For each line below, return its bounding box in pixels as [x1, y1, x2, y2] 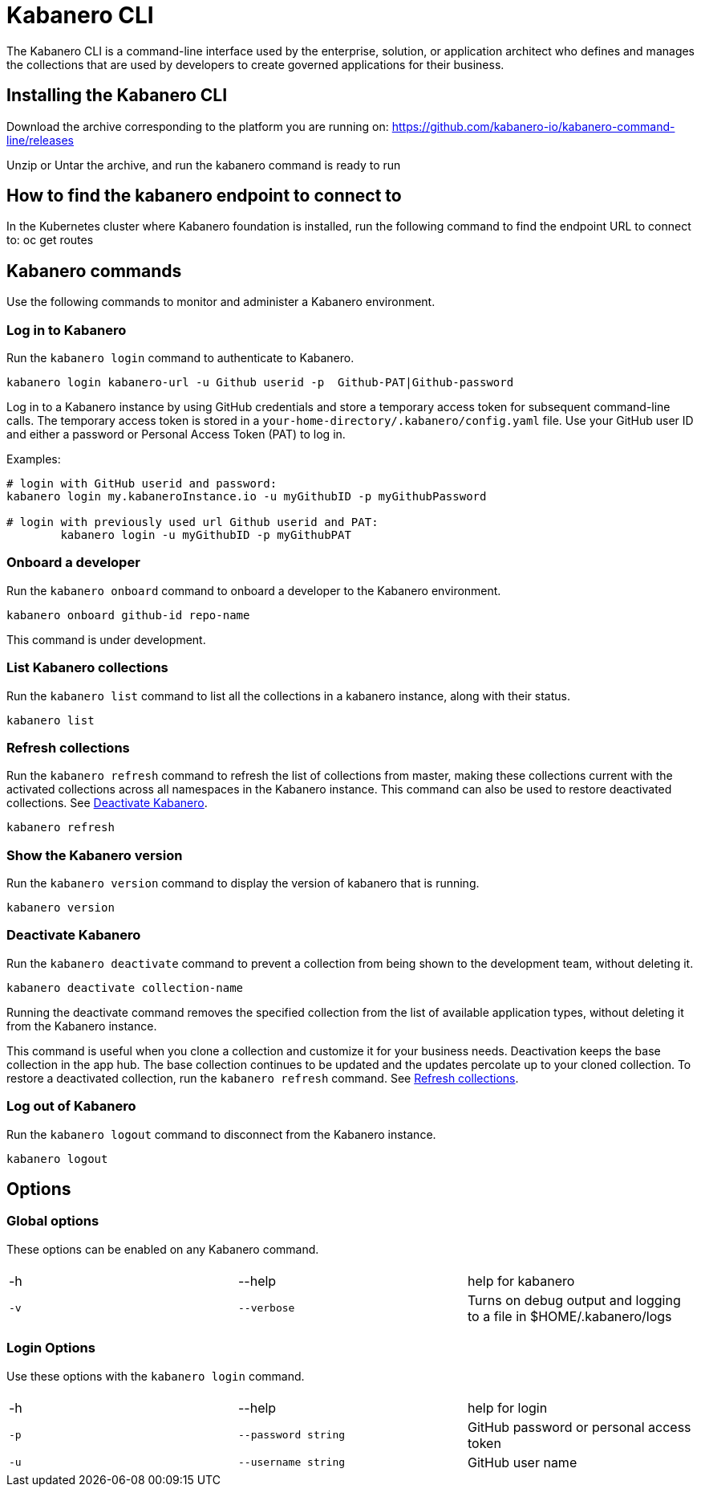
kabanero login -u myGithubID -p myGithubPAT [60, 528, 351, 542]
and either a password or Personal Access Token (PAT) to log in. [6, 427, 346, 442]
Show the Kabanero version [6, 846, 183, 863]
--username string [237, 1456, 346, 1468]
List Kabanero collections [6, 659, 168, 676]
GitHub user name [467, 1454, 577, 1471]
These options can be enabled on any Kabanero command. [6, 1242, 319, 1256]
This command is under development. [6, 632, 206, 647]
